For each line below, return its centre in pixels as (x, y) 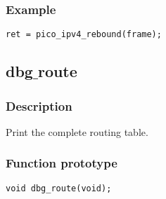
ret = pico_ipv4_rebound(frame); (84, 35)
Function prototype (62, 163)
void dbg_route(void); (59, 188)
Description (39, 105)
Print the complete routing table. (77, 131)
